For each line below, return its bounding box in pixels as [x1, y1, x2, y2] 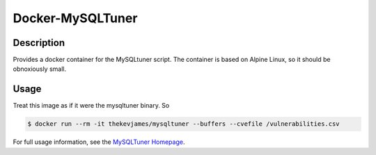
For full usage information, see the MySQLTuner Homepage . [13, 138, 185, 146]
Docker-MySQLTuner [13, 10, 138, 26]
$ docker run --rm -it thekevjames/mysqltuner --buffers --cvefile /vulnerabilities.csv [27, 120, 340, 128]
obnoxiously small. [13, 65, 67, 73]
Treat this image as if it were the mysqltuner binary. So [13, 101, 170, 110]
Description [13, 37, 65, 49]
